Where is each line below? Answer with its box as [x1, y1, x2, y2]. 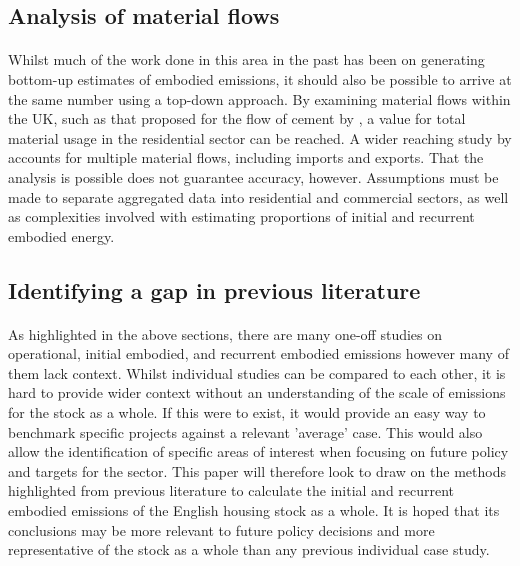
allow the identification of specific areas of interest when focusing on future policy [8, 441, 509, 462]
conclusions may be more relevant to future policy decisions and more [8, 519, 435, 540]
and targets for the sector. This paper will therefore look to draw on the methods [8, 460, 506, 481]
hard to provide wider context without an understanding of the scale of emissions [8, 382, 506, 403]
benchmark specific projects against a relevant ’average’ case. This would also [8, 421, 483, 442]
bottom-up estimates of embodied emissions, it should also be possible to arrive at [8, 68, 512, 89]
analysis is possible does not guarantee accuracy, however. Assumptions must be [8, 166, 499, 187]
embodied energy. [8, 225, 115, 246]
